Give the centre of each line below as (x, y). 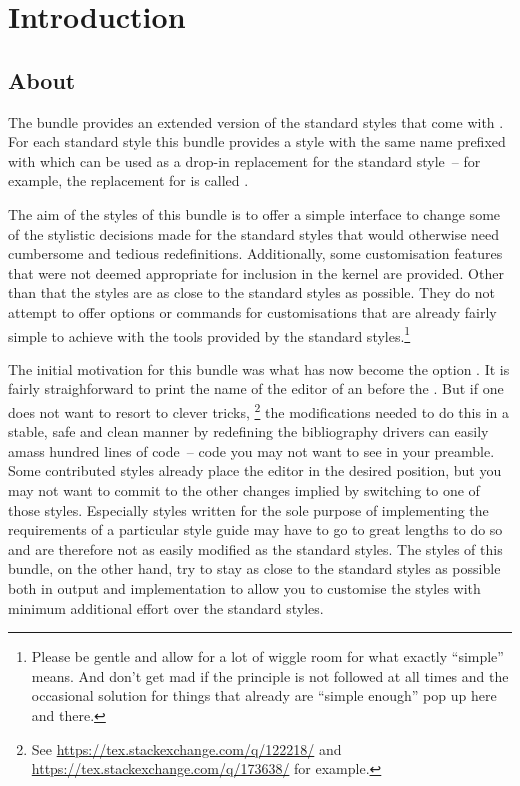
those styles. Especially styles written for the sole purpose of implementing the (248, 509)
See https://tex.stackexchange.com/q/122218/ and (186, 748)
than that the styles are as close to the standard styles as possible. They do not (251, 292)
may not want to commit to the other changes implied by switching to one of (244, 489)
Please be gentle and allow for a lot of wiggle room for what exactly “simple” (267, 656)
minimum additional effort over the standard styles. (166, 607)
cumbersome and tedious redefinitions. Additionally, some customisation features (255, 253)
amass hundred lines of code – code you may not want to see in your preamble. (251, 450)
